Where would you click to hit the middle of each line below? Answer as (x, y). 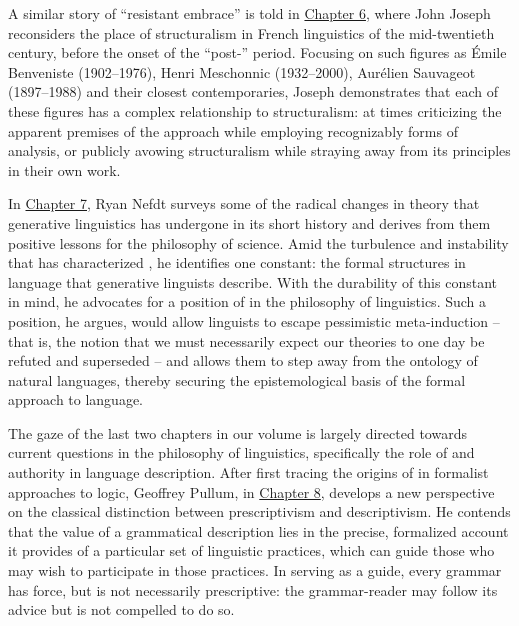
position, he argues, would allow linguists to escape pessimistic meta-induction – (254, 320)
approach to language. (76, 399)
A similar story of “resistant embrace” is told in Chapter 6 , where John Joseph (249, 13)
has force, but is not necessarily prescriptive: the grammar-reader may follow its (253, 589)
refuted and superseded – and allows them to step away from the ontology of (243, 360)
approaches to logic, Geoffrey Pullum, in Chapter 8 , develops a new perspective (251, 491)
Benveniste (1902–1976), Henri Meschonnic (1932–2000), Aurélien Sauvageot (242, 71)
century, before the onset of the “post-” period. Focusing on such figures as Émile (257, 52)
